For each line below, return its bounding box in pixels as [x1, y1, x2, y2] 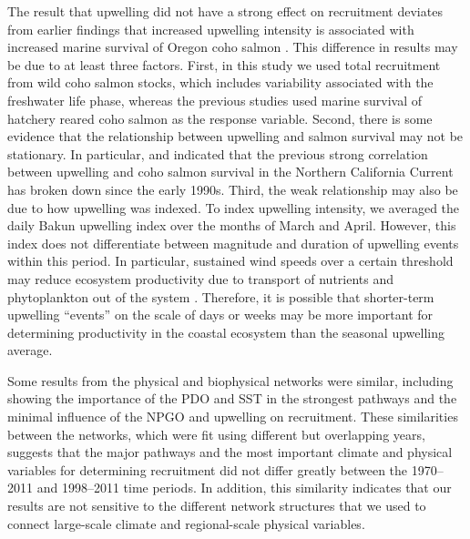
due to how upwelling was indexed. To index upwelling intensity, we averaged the [7, 198, 460, 217]
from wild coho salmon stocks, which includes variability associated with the [7, 73, 434, 92]
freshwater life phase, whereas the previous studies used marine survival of [7, 90, 423, 109]
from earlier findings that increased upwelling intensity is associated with [7, 19, 414, 38]
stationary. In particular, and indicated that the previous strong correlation [7, 144, 428, 163]
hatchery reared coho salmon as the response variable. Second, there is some [7, 108, 433, 127]
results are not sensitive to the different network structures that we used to [7, 496, 426, 515]
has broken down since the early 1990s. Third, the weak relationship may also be [7, 179, 458, 198]
